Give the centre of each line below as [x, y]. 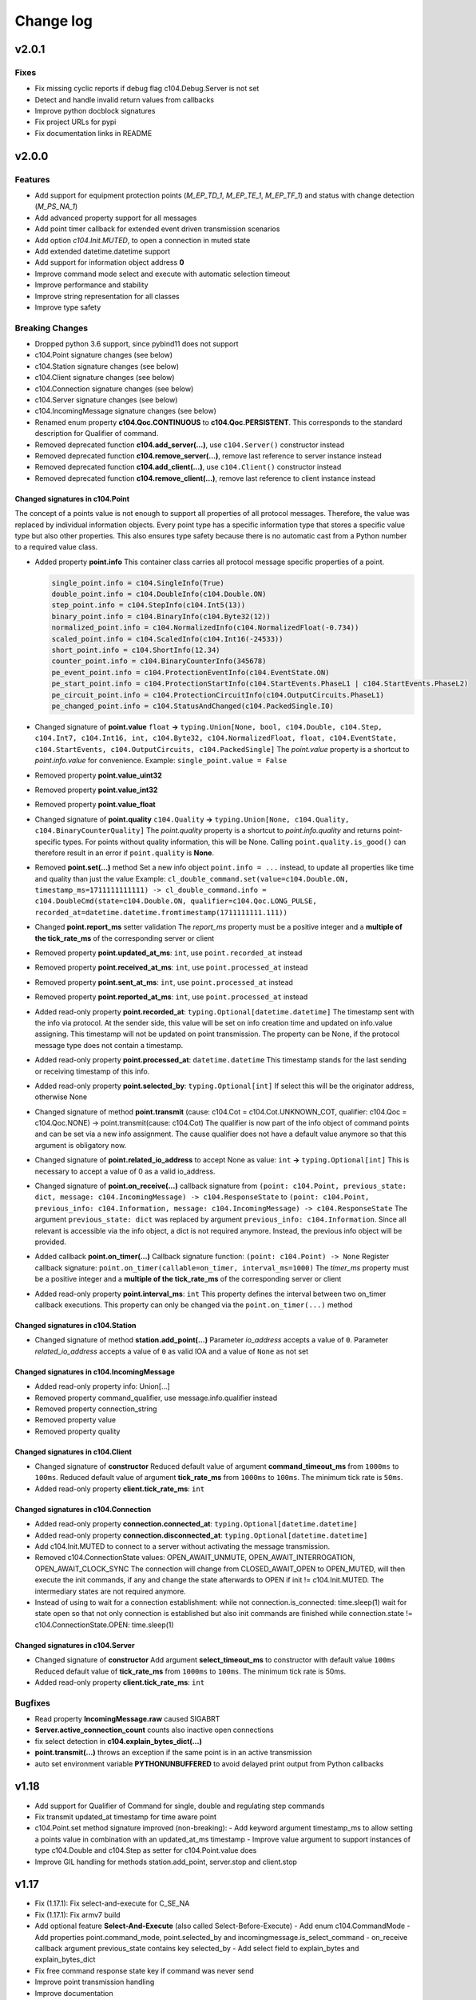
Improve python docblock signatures [95, 111]
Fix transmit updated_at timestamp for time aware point [126, 1817]
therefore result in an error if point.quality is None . [125, 853]
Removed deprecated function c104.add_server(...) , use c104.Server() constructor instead [190, 445]
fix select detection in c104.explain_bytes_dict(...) [119, 1741]
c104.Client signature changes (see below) [105, 378]
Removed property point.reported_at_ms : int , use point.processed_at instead [171, 997]
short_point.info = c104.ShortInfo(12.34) [136, 650]
